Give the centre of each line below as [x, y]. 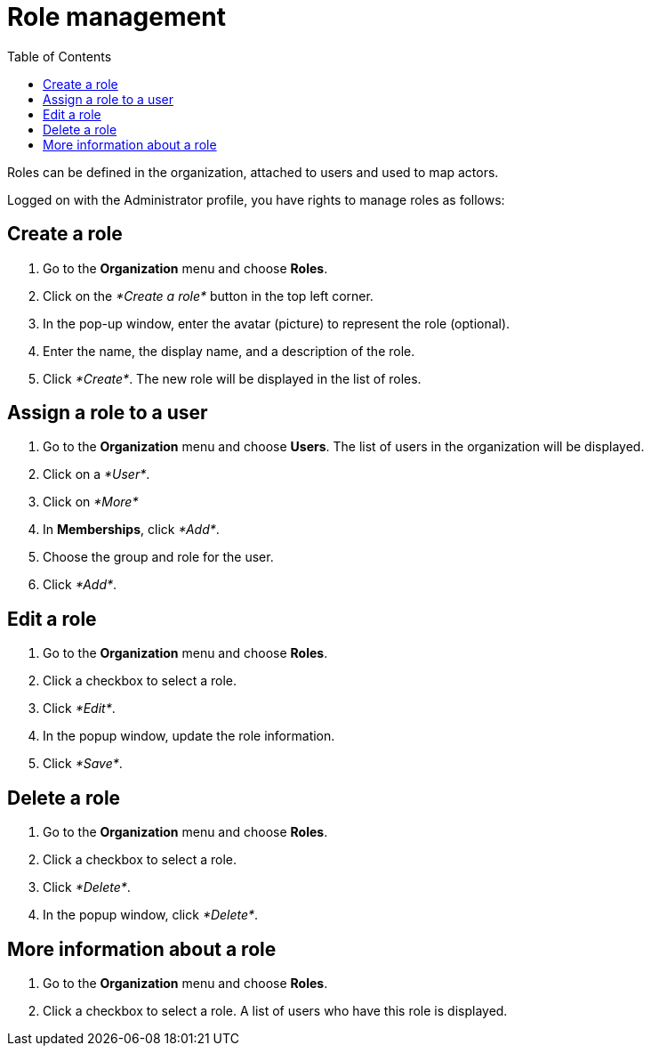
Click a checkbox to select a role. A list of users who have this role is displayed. [275, 1010]
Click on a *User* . [96, 474]
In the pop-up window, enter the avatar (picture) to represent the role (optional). [277, 323]
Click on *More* [91, 502]
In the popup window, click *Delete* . [151, 915]
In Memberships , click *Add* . [131, 530]
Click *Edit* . [79, 709]
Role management [117, 17]
